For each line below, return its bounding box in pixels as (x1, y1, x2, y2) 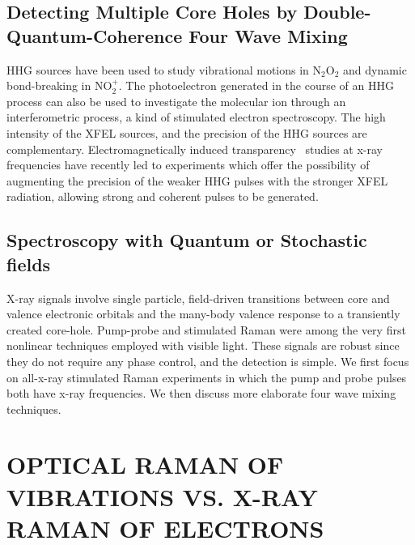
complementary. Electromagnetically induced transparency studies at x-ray (6, 140, 383, 157)
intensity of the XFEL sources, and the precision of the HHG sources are (6, 124, 367, 141)
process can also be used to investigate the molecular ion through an (6, 92, 346, 109)
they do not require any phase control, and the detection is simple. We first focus (6, 352, 409, 369)
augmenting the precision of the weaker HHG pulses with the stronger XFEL (6, 172, 388, 189)
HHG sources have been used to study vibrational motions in (6, 61, 309, 78)
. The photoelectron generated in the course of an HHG (118, 77, 394, 94)
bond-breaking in (6, 77, 91, 94)
